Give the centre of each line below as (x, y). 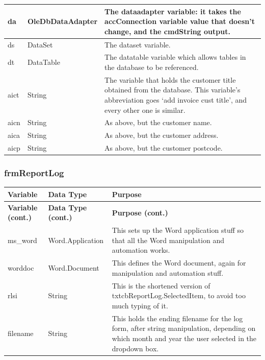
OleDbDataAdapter (62, 21)
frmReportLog (34, 173)
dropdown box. (135, 348)
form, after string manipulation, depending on (184, 328)
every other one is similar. (145, 110)
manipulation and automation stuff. (168, 272)
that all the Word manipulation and (168, 240)
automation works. (141, 250)
